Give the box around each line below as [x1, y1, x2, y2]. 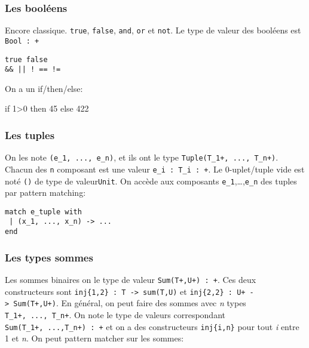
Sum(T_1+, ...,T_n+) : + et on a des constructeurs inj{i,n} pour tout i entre [5, 320, 299, 332]
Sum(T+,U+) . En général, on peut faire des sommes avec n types [13, 297, 246, 309]
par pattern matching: [5, 186, 86, 199]
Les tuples [5, 127, 55, 142]
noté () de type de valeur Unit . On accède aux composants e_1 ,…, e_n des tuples [5, 174, 297, 187]
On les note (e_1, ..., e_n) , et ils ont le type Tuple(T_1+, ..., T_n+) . [5, 151, 279, 164]
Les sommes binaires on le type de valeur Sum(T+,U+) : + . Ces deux [5, 273, 256, 285]
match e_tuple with [5, 207, 82, 216]
